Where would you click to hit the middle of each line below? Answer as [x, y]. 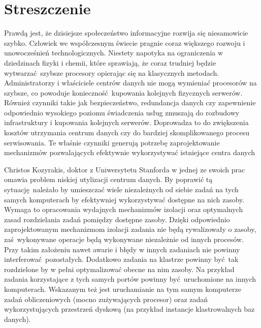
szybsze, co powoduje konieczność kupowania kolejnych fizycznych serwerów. [123, 92]
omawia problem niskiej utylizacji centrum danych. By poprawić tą [108, 179]
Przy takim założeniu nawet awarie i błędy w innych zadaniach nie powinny [122, 249]
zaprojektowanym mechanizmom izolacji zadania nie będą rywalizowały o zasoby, [130, 229]
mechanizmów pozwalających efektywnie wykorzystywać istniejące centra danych [130, 152]
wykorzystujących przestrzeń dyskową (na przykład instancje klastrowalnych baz [129, 309]
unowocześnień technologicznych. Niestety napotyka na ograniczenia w [114, 53]
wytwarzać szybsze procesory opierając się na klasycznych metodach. [112, 72]
